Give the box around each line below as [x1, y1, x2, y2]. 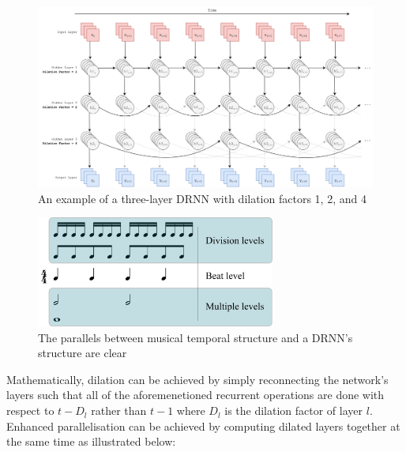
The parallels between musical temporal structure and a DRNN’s [38, 329, 353, 345]
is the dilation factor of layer [224, 402, 363, 419]
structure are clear [38, 345, 127, 361]
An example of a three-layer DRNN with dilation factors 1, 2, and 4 [38, 190, 367, 206]
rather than [91, 402, 147, 419]
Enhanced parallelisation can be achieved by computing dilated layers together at [6, 417, 400, 434]
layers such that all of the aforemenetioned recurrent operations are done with [6, 386, 385, 403]
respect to [6, 402, 55, 419]
